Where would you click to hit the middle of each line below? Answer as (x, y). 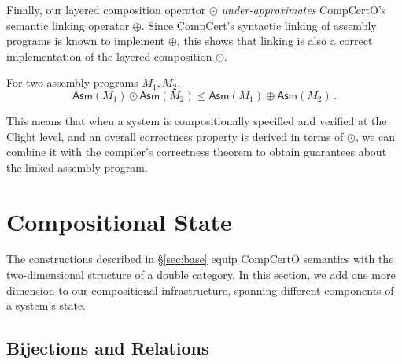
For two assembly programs (72, 82)
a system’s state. (46, 305)
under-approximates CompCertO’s (304, 9)
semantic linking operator (68, 25)
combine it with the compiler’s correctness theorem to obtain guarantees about (197, 152)
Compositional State (119, 221)
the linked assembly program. (77, 167)
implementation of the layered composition (109, 56)
